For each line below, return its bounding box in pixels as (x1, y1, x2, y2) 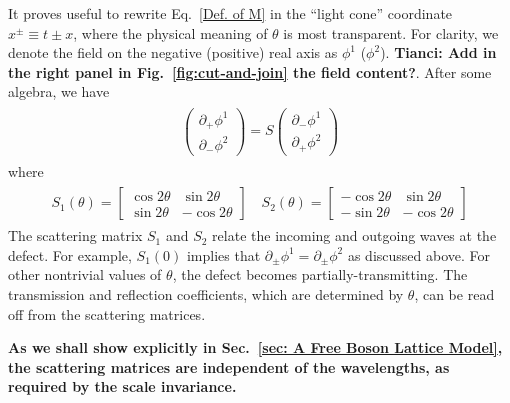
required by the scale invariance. (8, 376, 237, 397)
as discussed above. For (347, 244, 491, 265)
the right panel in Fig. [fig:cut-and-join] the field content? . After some (8, 61, 492, 82)
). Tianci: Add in (380, 42, 497, 63)
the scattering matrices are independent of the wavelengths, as (8, 356, 450, 377)
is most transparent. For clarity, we (283, 22, 499, 43)
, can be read (414, 284, 495, 305)
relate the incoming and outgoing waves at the (212, 225, 497, 246)
